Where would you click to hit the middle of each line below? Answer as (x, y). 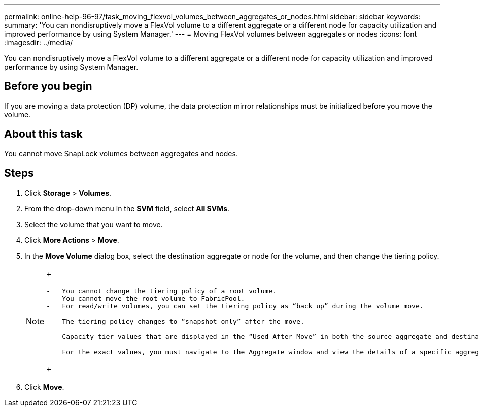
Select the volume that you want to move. (94, 224)
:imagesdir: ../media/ (39, 42)
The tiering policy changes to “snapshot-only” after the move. (183, 321)
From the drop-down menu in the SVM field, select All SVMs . (127, 208)
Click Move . (44, 387)
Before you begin (48, 86)
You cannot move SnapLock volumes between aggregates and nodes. (121, 153)
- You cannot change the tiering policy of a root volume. (162, 291)
